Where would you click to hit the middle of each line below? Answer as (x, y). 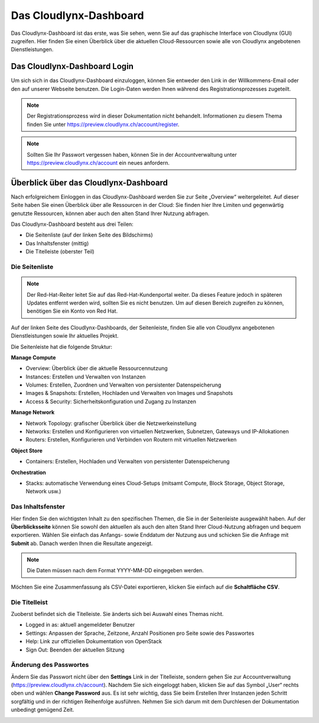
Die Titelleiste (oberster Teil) (60, 252)
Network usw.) (43, 491)
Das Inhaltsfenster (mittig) (57, 243)
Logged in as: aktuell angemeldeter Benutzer (80, 625)
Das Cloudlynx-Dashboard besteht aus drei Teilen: (72, 224)
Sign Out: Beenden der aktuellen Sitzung (75, 650)
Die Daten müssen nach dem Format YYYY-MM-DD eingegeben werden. (115, 570)
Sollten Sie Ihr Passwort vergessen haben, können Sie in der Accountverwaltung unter (132, 154)
